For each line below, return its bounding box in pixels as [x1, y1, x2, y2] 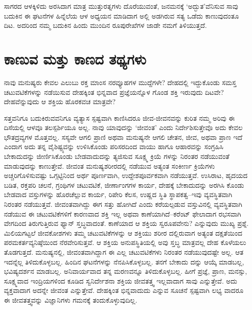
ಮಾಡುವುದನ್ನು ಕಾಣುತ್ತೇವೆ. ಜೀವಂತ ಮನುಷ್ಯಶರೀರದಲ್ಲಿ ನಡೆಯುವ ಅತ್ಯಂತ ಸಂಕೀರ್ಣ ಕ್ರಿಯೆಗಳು [4, 160, 215, 171]
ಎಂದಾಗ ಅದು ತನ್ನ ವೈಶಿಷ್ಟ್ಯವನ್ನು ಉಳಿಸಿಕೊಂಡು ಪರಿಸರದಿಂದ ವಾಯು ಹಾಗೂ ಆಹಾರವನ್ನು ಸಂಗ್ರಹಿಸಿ [4, 141, 224, 152]
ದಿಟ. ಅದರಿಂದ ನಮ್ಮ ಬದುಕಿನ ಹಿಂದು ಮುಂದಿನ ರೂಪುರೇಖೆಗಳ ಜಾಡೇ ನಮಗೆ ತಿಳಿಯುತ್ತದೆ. [4, 20, 207, 30]
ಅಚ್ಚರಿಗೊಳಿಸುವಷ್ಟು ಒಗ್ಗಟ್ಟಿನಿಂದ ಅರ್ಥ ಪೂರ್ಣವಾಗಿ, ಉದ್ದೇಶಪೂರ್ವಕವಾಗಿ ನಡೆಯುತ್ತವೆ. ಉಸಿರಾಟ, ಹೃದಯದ [4, 170, 248, 180]
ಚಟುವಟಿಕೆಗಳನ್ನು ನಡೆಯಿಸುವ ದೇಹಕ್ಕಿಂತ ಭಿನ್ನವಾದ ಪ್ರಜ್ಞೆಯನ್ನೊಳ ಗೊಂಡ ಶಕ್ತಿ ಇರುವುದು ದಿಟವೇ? [4, 87, 224, 97]
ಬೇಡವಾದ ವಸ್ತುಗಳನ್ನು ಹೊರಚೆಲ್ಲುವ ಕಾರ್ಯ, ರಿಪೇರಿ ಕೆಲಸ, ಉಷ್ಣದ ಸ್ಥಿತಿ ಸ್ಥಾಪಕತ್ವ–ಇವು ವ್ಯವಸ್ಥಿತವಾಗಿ [4, 189, 232, 199]
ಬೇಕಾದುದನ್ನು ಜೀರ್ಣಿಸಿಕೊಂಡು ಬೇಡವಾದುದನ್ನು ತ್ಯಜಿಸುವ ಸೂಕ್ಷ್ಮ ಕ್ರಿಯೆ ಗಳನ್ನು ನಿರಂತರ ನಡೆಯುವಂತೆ [4, 151, 229, 161]
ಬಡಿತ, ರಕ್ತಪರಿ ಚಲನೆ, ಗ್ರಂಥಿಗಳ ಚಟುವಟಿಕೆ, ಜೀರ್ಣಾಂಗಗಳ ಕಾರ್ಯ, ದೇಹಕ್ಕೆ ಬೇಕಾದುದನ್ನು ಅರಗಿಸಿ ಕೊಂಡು [4, 179, 244, 190]
